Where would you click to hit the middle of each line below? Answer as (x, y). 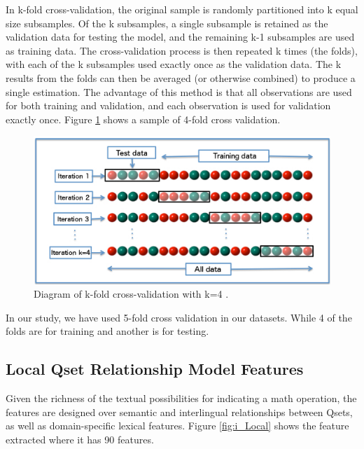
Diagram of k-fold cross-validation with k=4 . (131, 294)
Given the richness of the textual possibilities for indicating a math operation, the (181, 398)
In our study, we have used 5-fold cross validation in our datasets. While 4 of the (179, 317)
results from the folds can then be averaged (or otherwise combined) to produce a (181, 77)
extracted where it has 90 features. (80, 439)
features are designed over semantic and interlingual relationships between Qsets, (179, 412)
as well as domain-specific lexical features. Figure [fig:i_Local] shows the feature (177, 426)
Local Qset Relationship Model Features (155, 369)
